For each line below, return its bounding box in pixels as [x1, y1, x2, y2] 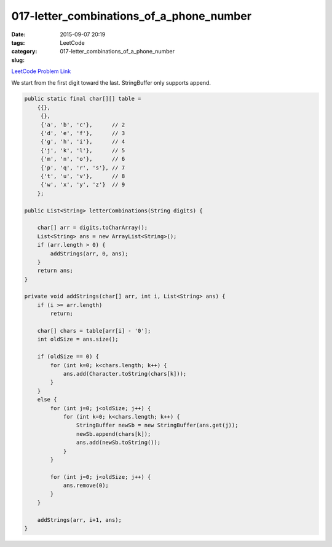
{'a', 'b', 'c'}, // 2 [40, 121, 125, 128]
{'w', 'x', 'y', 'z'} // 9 [40, 181, 125, 188]
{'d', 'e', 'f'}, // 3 [40, 130, 125, 137]
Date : [11, 31, 26, 38]
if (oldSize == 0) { [37, 353, 100, 360]
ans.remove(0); [63, 482, 109, 489]
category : [11, 48, 38, 55]
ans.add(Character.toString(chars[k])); [63, 370, 187, 377]
